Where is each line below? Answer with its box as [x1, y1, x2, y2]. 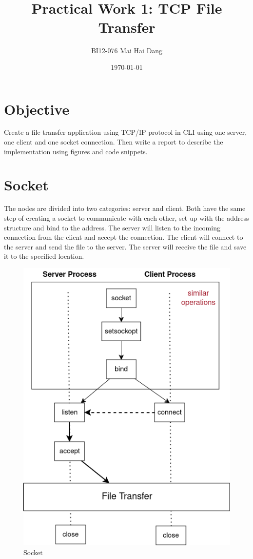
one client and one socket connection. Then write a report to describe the [4, 137, 223, 147]
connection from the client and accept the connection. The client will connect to [4, 232, 243, 242]
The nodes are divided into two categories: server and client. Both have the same [4, 203, 246, 213]
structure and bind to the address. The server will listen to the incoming [4, 222, 220, 232]
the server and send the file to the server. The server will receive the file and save [4, 241, 247, 251]
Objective [4, 99, 70, 119]
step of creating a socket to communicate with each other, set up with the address [4, 212, 249, 223]
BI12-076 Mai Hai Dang [91, 45, 163, 56]
